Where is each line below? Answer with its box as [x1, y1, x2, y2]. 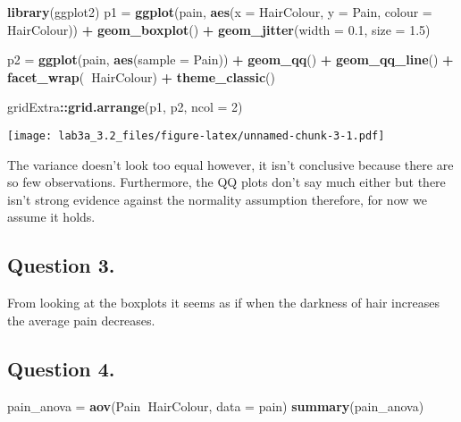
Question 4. [7, 354, 115, 382]
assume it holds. [7, 207, 96, 226]
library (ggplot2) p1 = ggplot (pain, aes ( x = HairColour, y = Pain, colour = [7, 3, 432, 21]
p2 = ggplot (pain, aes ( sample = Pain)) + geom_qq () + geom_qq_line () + [7, 50, 454, 69]
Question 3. [7, 251, 115, 279]
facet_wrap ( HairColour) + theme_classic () [7, 67, 275, 86]
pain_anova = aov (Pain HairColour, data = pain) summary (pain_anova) [7, 396, 424, 415]
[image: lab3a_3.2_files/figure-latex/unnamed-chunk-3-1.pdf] [7, 129, 385, 142]
